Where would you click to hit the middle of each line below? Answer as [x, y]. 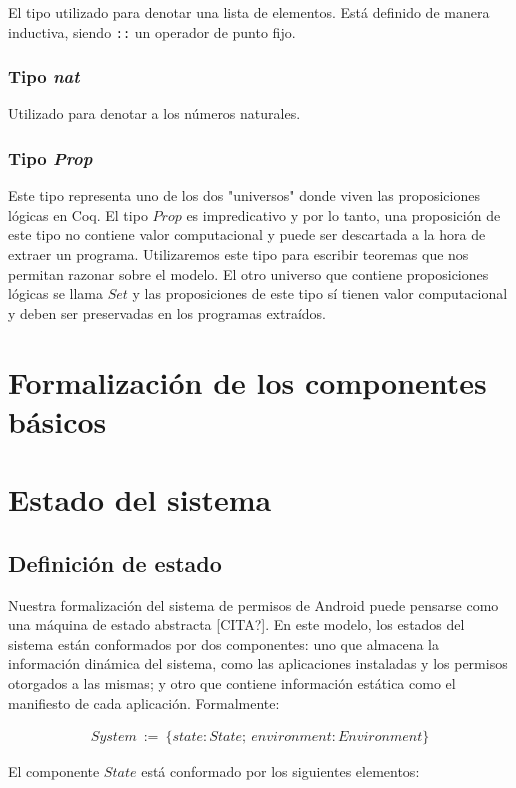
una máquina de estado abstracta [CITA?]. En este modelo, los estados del [236, 624]
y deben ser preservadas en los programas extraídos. [167, 312]
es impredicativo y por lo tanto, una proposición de [343, 214]
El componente [54, 771]
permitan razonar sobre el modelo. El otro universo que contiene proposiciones [248, 273]
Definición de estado [115, 562]
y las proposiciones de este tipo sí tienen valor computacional [320, 293]
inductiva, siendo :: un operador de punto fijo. [152, 31]
